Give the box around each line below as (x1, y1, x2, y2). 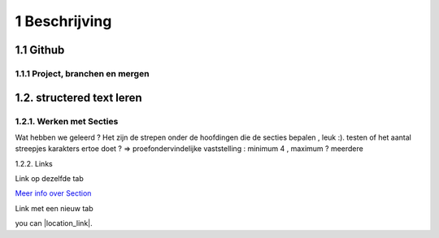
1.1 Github (15, 43, 65, 57)
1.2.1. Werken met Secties (15, 115, 119, 127)
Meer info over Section (15, 188, 92, 198)
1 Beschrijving (15, 12, 112, 30)
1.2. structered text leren (15, 90, 142, 105)
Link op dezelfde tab (15, 174, 85, 184)
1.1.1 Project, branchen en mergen (15, 67, 150, 79)
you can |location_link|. (15, 219, 93, 228)
